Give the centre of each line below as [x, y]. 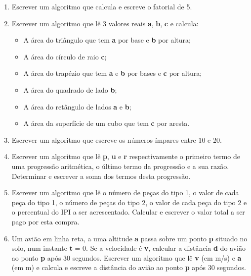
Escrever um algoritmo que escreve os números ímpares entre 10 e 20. [117, 139]
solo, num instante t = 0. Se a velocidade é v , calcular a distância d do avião [128, 248]
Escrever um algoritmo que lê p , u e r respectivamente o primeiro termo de [126, 156]
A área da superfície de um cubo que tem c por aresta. [106, 123]
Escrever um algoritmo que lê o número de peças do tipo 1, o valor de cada [125, 193]
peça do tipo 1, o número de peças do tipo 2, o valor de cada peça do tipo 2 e [129, 202]
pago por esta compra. [45, 221]
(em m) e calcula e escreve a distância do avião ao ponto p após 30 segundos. [129, 267]
